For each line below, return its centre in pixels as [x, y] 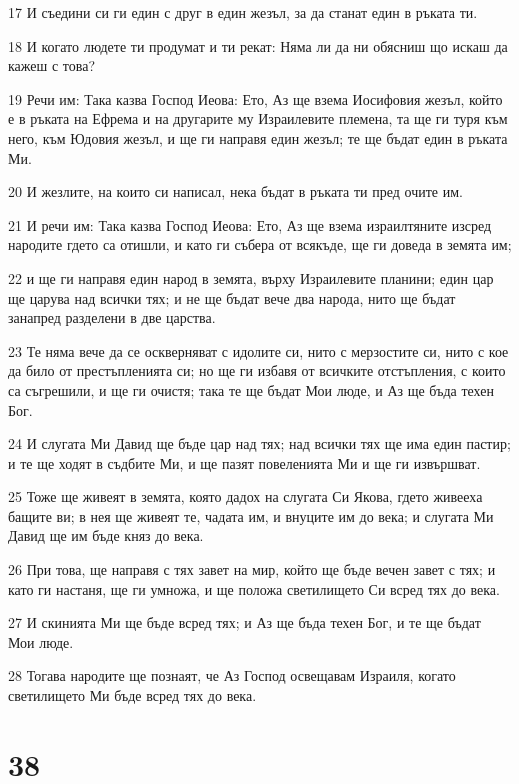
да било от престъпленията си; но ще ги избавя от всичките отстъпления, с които [257, 370]
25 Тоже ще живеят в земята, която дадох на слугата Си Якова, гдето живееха [245, 496]
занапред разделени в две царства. [112, 317]
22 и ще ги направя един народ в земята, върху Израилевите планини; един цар [251, 277]
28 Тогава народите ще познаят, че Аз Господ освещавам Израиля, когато [232, 675]
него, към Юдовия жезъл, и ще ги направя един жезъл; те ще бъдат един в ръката [258, 137]
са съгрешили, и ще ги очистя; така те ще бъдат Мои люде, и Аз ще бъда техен [251, 389]
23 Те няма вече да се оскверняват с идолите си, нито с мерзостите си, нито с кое [258, 350]
